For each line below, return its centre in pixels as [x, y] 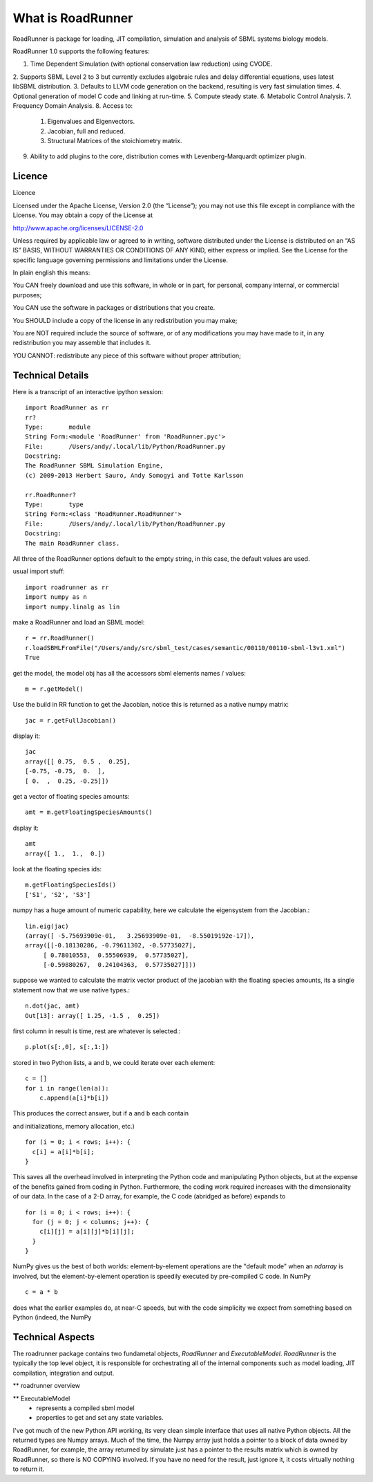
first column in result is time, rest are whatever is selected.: [97, 1031]
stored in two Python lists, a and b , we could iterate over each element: [114, 1062]
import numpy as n [56, 597]
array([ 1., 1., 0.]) [65, 853]
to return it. [29, 1469]
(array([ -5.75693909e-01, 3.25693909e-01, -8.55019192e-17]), [140, 936]
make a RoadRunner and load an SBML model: [79, 622]
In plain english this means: [51, 272]
